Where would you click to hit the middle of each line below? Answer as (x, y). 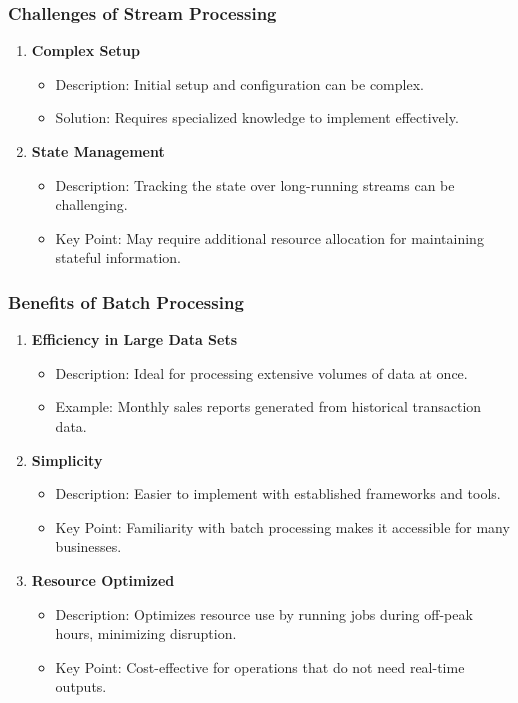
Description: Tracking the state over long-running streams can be (255, 184)
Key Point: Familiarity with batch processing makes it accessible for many (282, 526)
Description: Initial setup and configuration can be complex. (239, 83)
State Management (98, 151)
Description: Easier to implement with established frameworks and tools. (278, 493)
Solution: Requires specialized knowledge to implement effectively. (257, 117)
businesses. (88, 546)
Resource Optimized (103, 579)
